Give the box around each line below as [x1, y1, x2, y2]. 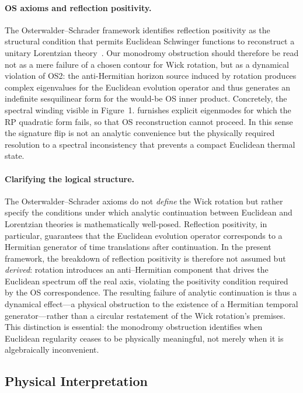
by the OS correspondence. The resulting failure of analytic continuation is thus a [5, 286, 297, 298]
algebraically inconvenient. [5, 343, 99, 356]
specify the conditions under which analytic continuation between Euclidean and [5, 206, 292, 218]
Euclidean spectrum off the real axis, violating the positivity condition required [5, 274, 288, 287]
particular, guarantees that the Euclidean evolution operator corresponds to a [5, 229, 283, 241]
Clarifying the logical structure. [5, 172, 135, 185]
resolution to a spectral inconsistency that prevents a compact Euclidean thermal [5, 138, 295, 150]
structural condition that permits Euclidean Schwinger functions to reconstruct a [5, 35, 295, 47]
